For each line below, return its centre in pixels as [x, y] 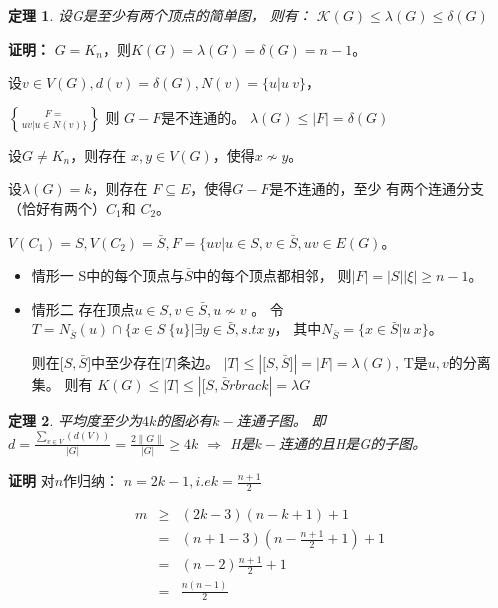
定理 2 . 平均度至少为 [75, 420]
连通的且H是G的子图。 [352, 442]
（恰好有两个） [57, 207]
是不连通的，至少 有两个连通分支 [377, 188]
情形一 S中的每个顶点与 [108, 275]
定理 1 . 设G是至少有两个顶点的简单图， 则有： [160, 15]
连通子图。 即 [281, 420]
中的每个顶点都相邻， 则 [272, 275]
